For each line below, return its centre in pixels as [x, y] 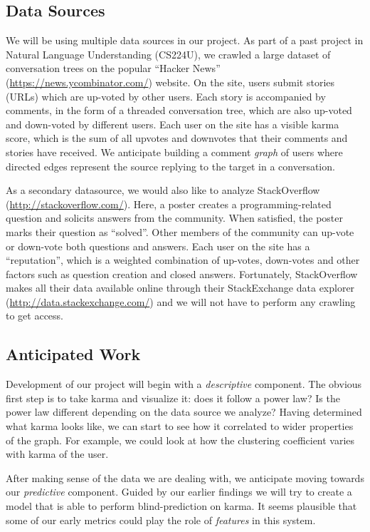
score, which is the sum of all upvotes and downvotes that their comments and [177, 138]
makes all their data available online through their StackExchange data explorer [180, 288]
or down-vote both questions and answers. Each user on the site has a [158, 246]
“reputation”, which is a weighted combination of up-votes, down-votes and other [183, 260]
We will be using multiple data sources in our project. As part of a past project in [185, 40]
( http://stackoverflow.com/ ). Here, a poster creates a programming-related [169, 204]
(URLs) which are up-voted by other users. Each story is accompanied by [166, 96]
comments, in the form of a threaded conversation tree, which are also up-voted [179, 110]
